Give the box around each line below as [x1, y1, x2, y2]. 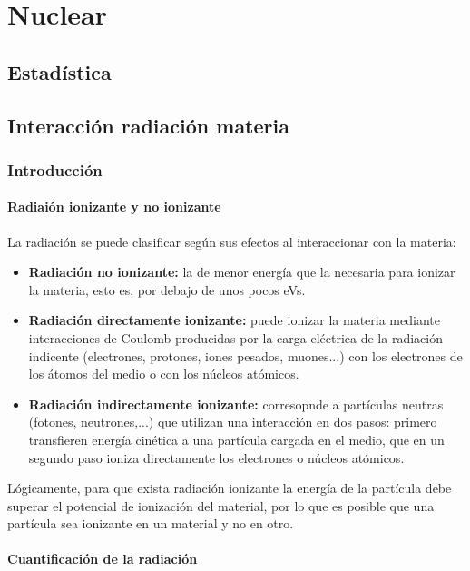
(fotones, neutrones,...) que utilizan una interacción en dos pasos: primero [28, 412, 437, 431]
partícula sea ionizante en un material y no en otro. [7, 514, 294, 533]
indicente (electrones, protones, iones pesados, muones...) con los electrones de [28, 346, 463, 365]
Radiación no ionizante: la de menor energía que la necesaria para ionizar [28, 262, 455, 281]
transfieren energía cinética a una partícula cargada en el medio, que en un [28, 429, 445, 448]
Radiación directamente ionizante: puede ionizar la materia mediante [28, 310, 440, 330]
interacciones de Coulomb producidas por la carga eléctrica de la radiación [28, 328, 443, 347]
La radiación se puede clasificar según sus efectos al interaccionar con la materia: [7, 231, 456, 251]
